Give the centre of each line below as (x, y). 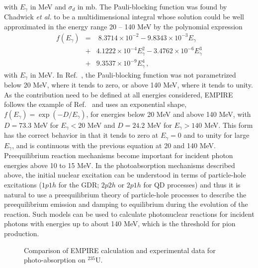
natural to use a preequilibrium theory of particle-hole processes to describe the (125, 194)
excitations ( (23, 185)
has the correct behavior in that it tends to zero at (81, 135)
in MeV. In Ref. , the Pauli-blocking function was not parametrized (133, 74)
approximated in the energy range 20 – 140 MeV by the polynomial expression (123, 27)
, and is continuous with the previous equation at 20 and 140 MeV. (114, 145)
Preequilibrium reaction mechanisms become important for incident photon (119, 155)
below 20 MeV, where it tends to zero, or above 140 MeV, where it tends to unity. (129, 85)
